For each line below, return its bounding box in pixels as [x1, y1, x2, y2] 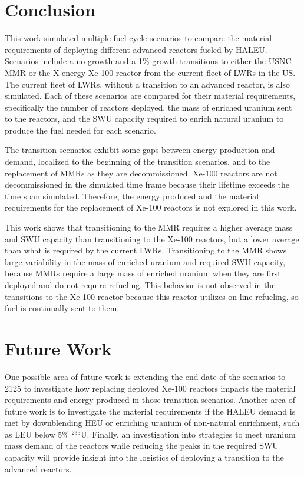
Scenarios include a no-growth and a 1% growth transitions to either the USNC [5, 55, 292, 67]
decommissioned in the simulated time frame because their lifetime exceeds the [5, 178, 289, 191]
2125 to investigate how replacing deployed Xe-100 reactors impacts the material [5, 382, 296, 394]
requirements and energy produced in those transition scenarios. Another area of [5, 393, 296, 406]
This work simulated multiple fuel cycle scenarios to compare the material [5, 32, 272, 44]
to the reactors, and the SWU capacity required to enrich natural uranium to [5, 112, 284, 125]
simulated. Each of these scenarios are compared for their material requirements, [5, 89, 296, 102]
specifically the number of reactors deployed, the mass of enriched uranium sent [5, 101, 292, 113]
